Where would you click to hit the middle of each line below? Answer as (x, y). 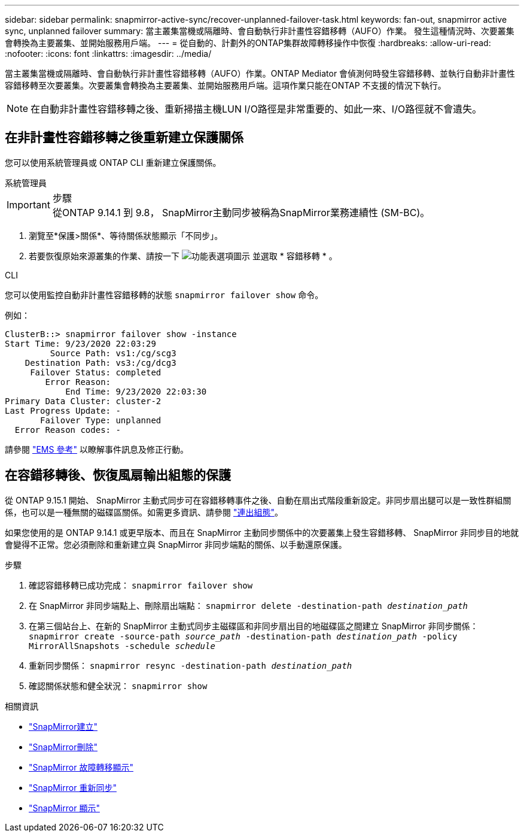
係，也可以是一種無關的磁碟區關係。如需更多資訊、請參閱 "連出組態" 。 (144, 512)
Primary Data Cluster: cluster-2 (83, 401)
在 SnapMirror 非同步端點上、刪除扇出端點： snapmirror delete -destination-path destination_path (249, 605)
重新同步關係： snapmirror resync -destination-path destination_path (191, 665)
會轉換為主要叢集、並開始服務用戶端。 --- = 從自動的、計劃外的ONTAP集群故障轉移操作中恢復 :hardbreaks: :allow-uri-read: (248, 43)
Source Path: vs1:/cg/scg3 (113, 353)
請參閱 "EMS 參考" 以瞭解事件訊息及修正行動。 (97, 449)
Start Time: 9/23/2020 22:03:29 (80, 343)
